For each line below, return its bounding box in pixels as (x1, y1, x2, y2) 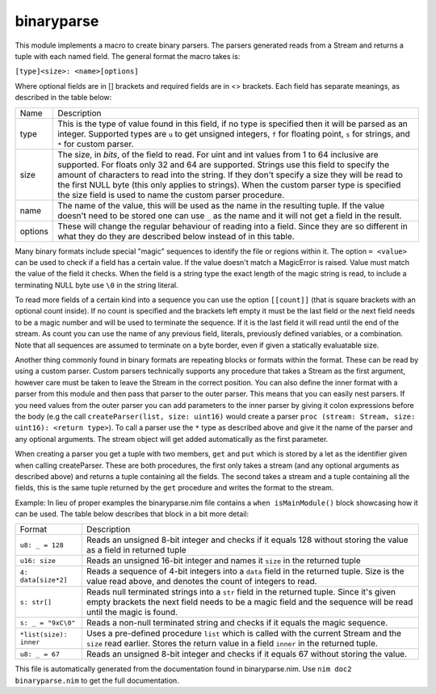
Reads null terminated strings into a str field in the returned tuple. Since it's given (86, 587, 396, 598)
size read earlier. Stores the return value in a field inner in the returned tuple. (86, 638, 379, 650)
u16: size (19, 556, 57, 565)
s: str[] (19, 598, 52, 606)
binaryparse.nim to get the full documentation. (15, 675, 179, 685)
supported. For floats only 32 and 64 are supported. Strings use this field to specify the (57, 158, 390, 170)
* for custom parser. (57, 138, 134, 149)
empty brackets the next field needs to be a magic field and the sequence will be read (86, 596, 413, 608)
